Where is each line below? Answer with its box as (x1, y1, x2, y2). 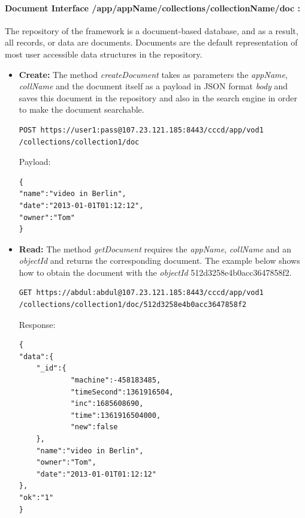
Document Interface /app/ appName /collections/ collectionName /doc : (5, 1, 301, 14)
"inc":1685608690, (70, 399, 144, 408)
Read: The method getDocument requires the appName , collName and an (19, 242, 291, 255)
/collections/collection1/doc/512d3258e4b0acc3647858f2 (19, 300, 247, 309)
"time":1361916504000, (70, 411, 161, 420)
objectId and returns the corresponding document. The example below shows (19, 254, 300, 267)
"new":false (70, 423, 118, 432)
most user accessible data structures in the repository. (5, 47, 203, 60)
